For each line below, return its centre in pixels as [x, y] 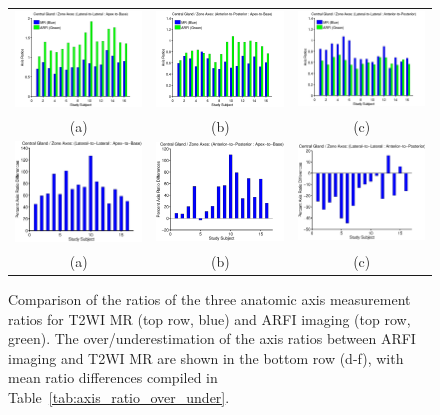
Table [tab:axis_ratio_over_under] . [119, 396]
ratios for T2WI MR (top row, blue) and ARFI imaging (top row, [209, 318]
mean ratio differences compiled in [113, 377]
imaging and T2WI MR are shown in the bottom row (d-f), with [206, 357]
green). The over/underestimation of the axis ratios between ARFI [212, 338]
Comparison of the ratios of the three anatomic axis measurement [209, 298]
